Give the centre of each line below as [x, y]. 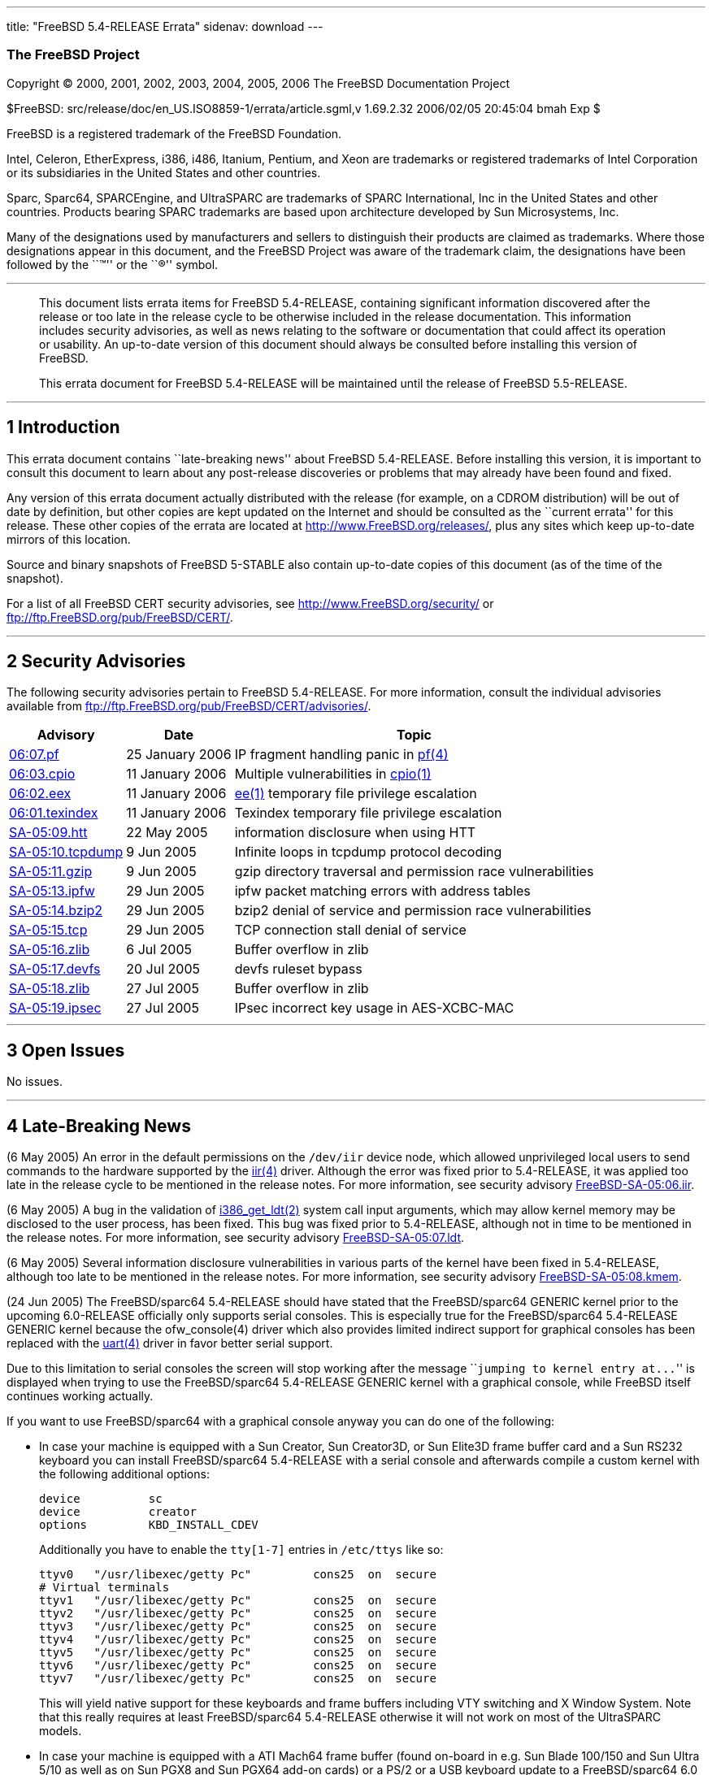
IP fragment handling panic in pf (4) [341, 755]
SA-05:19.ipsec [55, 1008]
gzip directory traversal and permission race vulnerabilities [414, 872]
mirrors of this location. [69, 539]
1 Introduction [63, 427]
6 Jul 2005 [159, 950]
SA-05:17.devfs [55, 969]
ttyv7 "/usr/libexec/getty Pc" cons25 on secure [238, 1679]
